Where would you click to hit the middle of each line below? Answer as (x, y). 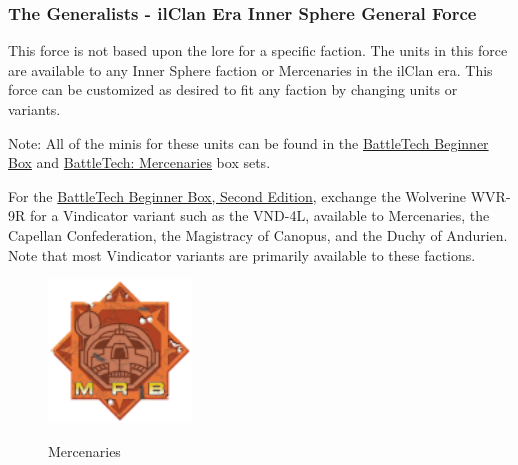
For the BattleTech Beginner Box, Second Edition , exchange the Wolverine (237, 195)
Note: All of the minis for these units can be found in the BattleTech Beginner (248, 142)
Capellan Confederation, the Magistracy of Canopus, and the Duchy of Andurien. (258, 234)
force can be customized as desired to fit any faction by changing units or (233, 89)
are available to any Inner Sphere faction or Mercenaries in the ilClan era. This (250, 69)
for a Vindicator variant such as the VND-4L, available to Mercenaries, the (259, 215)
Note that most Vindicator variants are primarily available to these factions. (242, 254)
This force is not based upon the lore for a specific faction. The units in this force (258, 50)
